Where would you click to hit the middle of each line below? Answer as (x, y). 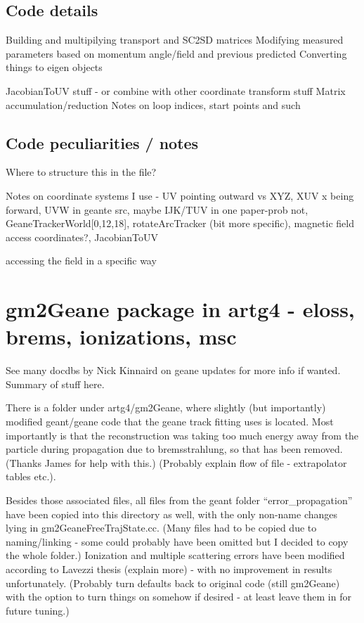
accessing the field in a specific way (81, 261)
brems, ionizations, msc (121, 336)
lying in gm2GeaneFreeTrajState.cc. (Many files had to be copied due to (161, 528)
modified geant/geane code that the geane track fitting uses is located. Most (170, 422)
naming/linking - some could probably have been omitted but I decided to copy (177, 541)
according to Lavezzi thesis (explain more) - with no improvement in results (169, 569)
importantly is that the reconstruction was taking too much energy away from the (182, 435)
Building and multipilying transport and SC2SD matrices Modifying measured (175, 40)
